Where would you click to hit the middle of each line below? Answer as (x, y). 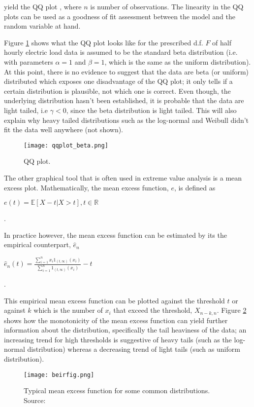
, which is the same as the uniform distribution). (178, 61)
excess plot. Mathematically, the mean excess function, (86, 187)
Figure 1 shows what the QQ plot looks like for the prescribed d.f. (104, 42)
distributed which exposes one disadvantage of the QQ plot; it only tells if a (118, 81)
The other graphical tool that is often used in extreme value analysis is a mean (123, 177)
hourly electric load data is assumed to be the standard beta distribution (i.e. (121, 52)
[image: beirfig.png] (59, 375)
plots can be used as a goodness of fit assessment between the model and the (120, 16)
